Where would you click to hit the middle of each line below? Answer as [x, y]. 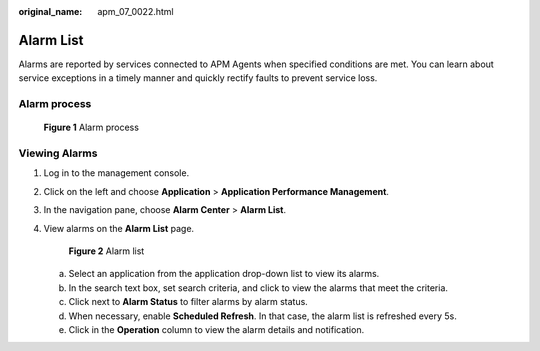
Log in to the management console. [116, 173]
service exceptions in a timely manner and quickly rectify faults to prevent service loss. [198, 78]
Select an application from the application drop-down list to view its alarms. [224, 274]
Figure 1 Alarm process [91, 127]
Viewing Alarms [58, 153]
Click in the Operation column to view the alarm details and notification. [216, 329]
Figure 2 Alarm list [106, 251]
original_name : [50, 11]
